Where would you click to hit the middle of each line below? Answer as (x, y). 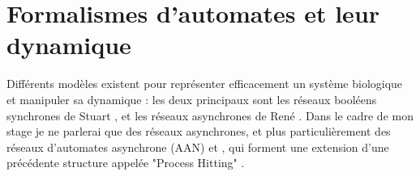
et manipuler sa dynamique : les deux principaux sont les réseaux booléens (192, 99)
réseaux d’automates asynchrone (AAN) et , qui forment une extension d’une (198, 147)
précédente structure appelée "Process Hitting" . (126, 163)
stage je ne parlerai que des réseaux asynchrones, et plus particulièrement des (199, 131)
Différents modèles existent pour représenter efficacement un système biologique (205, 84)
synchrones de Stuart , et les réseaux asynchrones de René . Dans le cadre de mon (210, 115)
